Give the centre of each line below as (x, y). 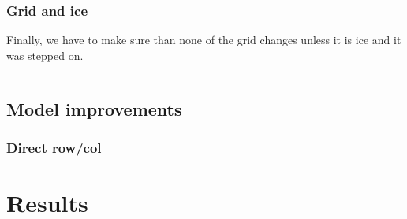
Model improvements (94, 108)
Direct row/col (54, 148)
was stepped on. (45, 55)
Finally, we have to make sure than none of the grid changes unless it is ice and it (204, 40)
